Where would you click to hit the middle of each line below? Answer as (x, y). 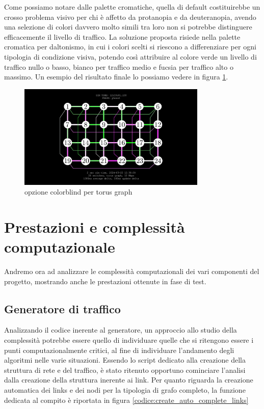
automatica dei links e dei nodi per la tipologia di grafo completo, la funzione (125, 390)
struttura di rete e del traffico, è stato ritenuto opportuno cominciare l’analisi (125, 370)
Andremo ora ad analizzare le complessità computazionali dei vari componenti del (132, 271)
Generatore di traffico (62, 308)
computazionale (60, 247)
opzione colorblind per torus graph (78, 192)
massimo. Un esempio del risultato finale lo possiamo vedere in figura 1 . (116, 77)
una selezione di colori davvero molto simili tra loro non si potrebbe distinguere (128, 27)
